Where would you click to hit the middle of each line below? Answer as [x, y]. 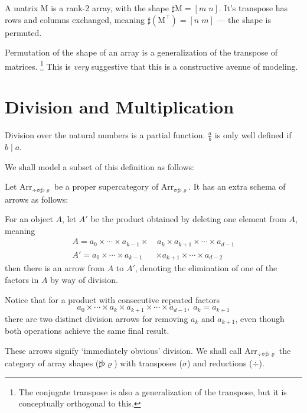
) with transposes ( [148, 363]
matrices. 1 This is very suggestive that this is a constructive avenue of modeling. [151, 65]
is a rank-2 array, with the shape [110, 8]
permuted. [23, 32]
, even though [260, 318]
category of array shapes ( [52, 363]
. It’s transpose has [253, 8]
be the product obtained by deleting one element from [188, 219]
